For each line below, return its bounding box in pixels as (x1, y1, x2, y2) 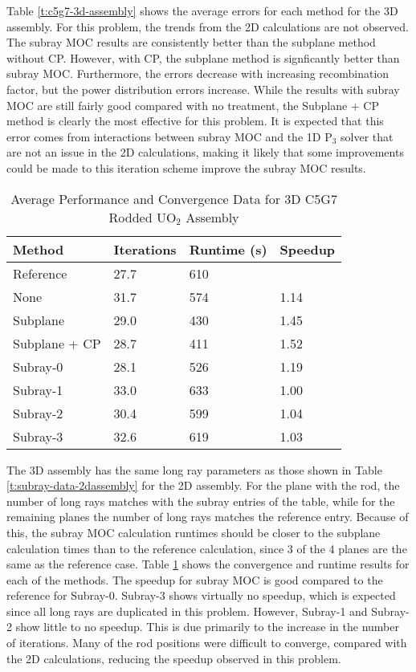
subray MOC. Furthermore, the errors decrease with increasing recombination (6, 65, 389, 82)
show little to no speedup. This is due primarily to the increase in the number (15, 618, 399, 635)
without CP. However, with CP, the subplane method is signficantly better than (6, 49, 400, 66)
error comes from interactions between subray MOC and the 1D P (6, 128, 332, 145)
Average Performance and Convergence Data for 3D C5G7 (10, 189, 337, 208)
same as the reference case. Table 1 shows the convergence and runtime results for (6, 556, 410, 572)
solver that (341, 128, 394, 145)
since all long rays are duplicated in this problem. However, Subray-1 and (6, 602, 368, 619)
